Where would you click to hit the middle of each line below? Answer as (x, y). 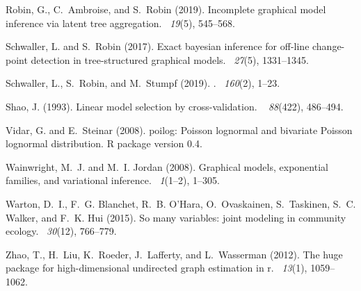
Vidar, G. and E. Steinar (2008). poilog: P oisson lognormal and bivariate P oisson (179, 130)
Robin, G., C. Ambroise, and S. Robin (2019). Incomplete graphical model (166, 9)
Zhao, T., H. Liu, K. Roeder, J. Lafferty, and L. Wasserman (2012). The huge (174, 254)
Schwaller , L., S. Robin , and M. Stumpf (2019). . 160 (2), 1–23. (143, 83)
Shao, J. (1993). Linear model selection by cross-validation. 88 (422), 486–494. (175, 106)
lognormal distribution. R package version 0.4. (104, 143)
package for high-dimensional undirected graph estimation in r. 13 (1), (157, 268)
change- (329, 46)
